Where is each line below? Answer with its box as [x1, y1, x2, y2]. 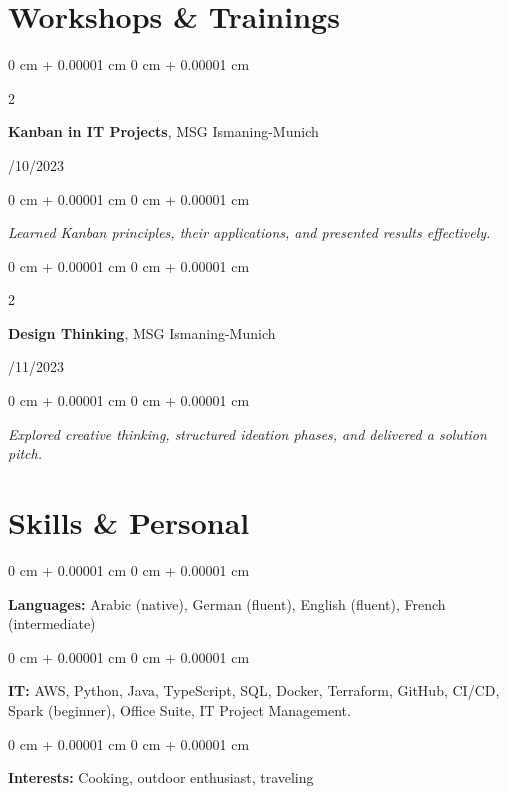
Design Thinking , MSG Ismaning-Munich [8, 322, 276, 343]
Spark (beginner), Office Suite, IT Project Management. [8, 699, 351, 720]
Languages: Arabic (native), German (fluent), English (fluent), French [8, 593, 446, 614]
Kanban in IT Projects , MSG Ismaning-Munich [8, 121, 319, 142]
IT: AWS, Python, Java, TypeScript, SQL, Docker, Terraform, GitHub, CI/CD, [8, 680, 500, 701]
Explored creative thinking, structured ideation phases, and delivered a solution [8, 423, 487, 444]
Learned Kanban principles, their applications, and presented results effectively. [8, 222, 491, 243]
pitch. [8, 443, 42, 464]
